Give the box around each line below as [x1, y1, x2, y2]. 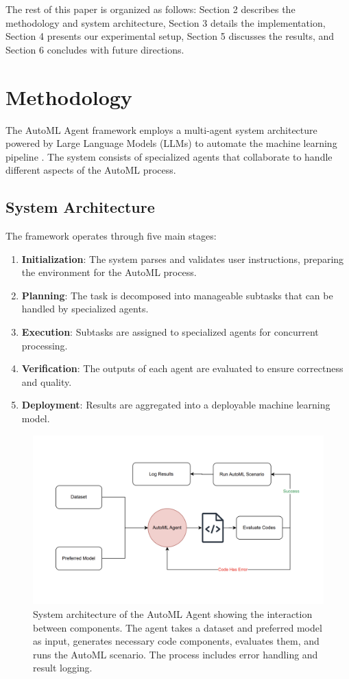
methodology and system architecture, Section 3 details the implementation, [5, 15, 326, 30]
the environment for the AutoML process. [21, 265, 197, 279]
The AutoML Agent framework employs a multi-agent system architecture [5, 122, 317, 137]
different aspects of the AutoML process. [5, 163, 176, 177]
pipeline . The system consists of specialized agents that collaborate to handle [5, 149, 333, 163]
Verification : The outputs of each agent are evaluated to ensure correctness [21, 361, 344, 376]
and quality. [21, 374, 72, 389]
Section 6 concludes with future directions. [5, 42, 184, 56]
